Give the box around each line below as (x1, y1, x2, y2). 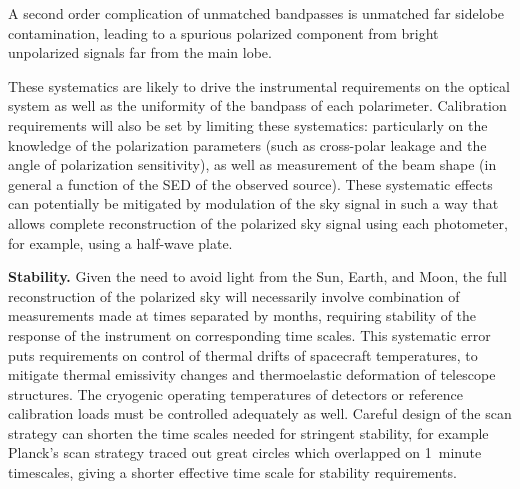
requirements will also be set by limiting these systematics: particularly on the (8, 114, 488, 135)
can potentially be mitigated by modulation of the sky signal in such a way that (8, 193, 499, 214)
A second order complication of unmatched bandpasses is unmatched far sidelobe (8, 3, 505, 23)
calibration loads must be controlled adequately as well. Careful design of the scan (8, 403, 512, 424)
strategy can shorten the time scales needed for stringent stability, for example (8, 422, 489, 443)
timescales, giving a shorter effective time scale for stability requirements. (8, 462, 457, 483)
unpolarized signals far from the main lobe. (8, 42, 272, 63)
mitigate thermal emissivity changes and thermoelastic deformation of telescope (8, 364, 496, 385)
